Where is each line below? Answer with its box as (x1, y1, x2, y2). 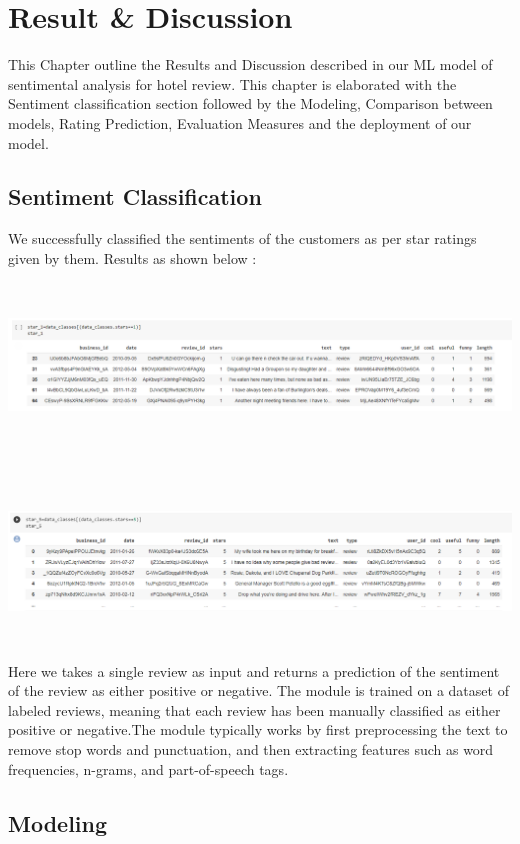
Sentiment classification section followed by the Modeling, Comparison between (8, 93, 493, 114)
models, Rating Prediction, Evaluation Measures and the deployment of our (8, 112, 472, 133)
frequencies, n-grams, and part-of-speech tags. (8, 758, 289, 779)
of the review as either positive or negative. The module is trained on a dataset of (8, 680, 509, 701)
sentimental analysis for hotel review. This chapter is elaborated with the (8, 73, 457, 94)
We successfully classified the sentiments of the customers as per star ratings (8, 228, 477, 249)
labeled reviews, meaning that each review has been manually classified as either (8, 699, 501, 720)
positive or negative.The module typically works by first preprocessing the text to (8, 719, 508, 740)
